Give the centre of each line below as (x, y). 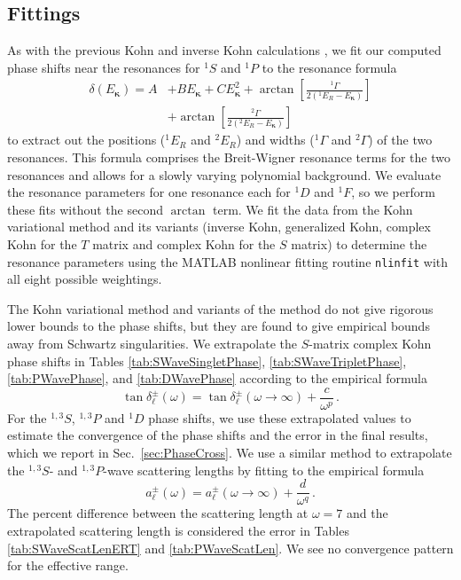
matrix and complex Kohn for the (184, 244)
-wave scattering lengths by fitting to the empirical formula (264, 470)
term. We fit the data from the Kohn (313, 209)
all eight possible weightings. (85, 279)
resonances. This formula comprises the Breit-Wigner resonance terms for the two (229, 157)
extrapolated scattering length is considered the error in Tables (178, 530)
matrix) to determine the (359, 244)
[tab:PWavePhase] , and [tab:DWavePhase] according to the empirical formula (218, 378)
